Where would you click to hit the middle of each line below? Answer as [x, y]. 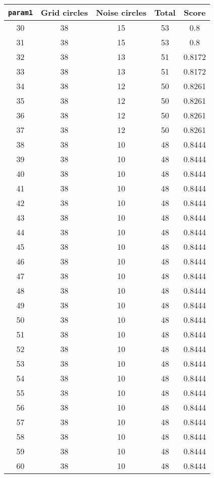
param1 [21, 12]
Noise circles [121, 12]
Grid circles [64, 12]
